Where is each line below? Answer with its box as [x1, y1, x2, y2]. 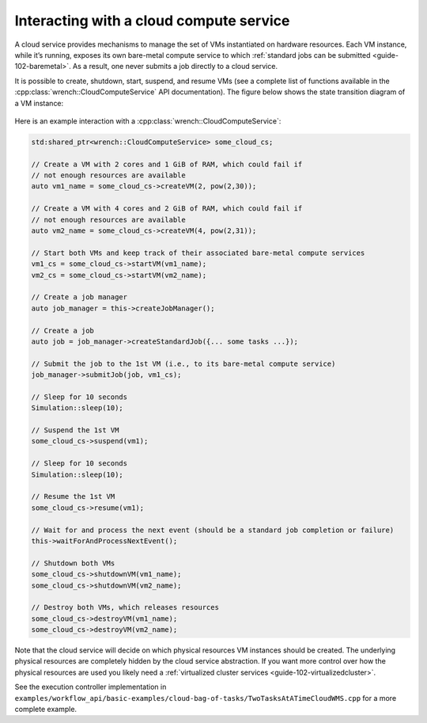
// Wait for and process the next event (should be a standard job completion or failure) [31, 525, 395, 535]
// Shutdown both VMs [31, 558, 115, 568]
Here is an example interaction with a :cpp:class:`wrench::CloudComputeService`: [14, 116, 282, 126]
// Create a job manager [31, 293, 128, 302]
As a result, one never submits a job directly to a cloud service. [72, 62, 278, 71]
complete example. [14, 705, 77, 713]
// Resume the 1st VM [31, 492, 115, 501]
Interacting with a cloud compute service [14, 12, 290, 29]
